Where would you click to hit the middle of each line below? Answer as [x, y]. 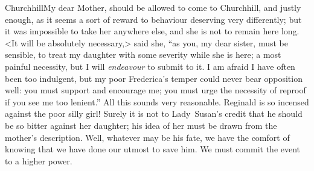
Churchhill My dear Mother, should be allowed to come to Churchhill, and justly [153, 7]
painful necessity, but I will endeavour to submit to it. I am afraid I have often [150, 66]
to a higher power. [39, 160]
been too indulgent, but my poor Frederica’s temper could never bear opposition [154, 78]
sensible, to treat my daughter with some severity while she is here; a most [143, 54]
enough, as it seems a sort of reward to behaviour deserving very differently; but [153, 19]
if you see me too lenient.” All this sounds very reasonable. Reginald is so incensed [157, 101]
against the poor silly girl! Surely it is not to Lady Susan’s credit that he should [154, 113]
